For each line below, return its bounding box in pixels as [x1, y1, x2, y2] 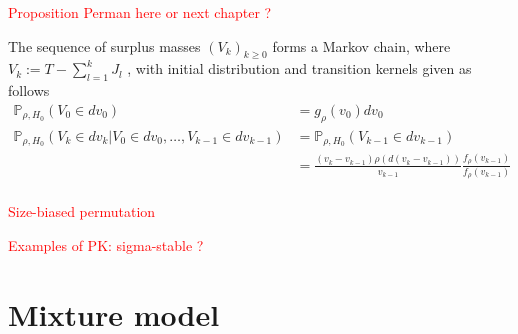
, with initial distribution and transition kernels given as [127, 58, 472, 79]
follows [8, 80, 50, 101]
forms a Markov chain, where [272, 35, 451, 56]
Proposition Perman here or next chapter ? [8, 2, 272, 22]
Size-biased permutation [8, 201, 156, 222]
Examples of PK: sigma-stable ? [8, 235, 204, 256]
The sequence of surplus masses [8, 35, 201, 56]
